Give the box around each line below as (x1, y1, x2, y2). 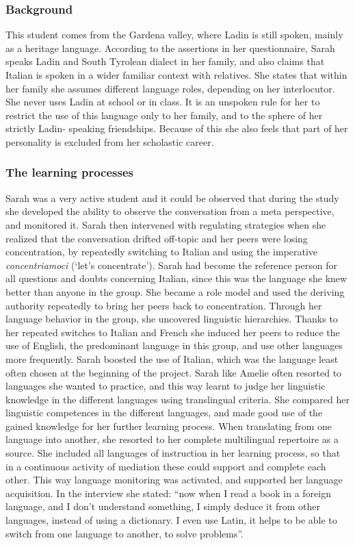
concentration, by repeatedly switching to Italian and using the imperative (5, 244, 318, 259)
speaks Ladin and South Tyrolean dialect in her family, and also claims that (5, 54, 325, 68)
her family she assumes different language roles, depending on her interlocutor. (5, 81, 335, 95)
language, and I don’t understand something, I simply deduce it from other (5, 499, 321, 514)
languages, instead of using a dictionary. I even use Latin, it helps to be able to (5, 513, 337, 527)
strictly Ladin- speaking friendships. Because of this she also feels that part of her (5, 121, 348, 136)
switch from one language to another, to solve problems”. (5, 526, 244, 540)
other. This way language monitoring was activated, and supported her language (5, 472, 343, 487)
